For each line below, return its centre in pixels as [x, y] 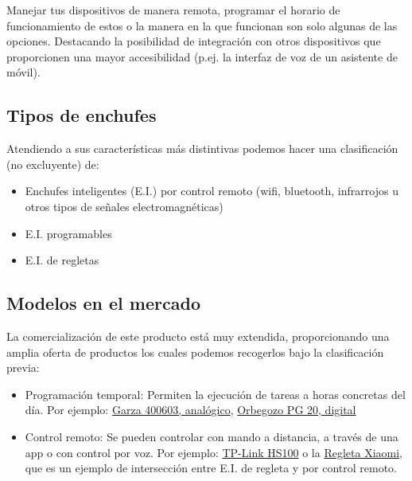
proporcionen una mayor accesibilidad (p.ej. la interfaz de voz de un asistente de [202, 56]
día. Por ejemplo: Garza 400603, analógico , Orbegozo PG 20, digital [190, 410]
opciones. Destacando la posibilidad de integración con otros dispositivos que [194, 41]
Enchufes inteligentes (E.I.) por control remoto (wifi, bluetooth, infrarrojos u [212, 191]
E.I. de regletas [62, 260]
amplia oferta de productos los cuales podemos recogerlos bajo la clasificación [195, 352]
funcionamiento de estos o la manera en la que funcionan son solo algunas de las [202, 25]
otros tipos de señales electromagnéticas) [124, 206]
